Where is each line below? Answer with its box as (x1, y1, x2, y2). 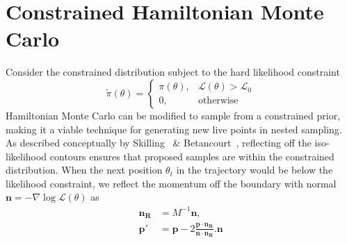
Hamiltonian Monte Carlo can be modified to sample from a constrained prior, (6, 108, 341, 122)
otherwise (197, 96, 239, 106)
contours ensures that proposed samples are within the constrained (49, 149, 334, 163)
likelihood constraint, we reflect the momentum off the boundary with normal (6, 176, 337, 190)
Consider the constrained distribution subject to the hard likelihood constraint (6, 65, 340, 79)
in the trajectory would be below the (176, 162, 333, 177)
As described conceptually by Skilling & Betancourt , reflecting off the (6, 135, 312, 150)
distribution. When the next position (6, 162, 163, 177)
